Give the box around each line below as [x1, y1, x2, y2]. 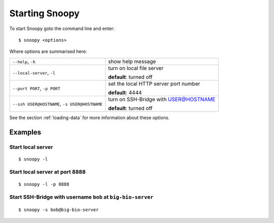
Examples [9, 128, 42, 136]
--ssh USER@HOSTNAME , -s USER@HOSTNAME [12, 100, 102, 107]
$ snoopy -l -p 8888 [18, 181, 70, 187]
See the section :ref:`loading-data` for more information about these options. [9, 115, 170, 121]
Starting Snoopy [9, 8, 80, 19]
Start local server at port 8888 [9, 169, 86, 176]
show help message [108, 58, 156, 65]
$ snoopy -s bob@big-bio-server [18, 207, 99, 212]
